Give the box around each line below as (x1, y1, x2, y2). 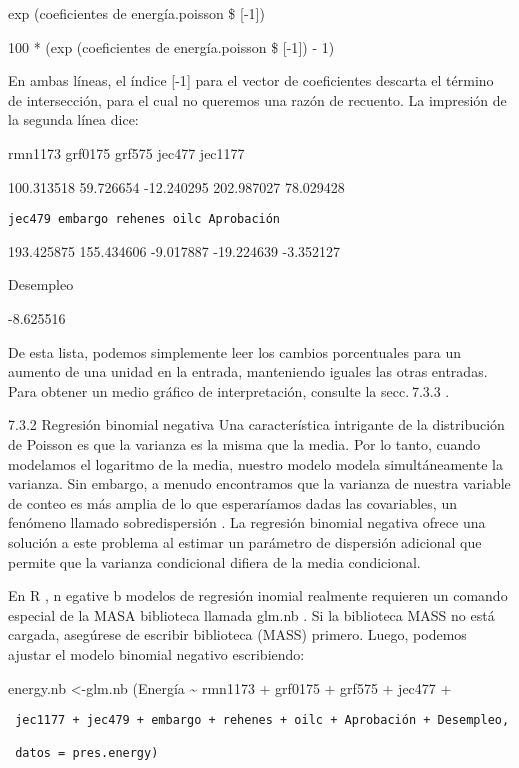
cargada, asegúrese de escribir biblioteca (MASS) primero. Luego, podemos (8, 624, 467, 645)
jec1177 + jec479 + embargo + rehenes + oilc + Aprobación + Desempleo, (15, 713, 510, 728)
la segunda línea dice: (8, 109, 139, 130)
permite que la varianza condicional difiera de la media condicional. (8, 551, 421, 572)
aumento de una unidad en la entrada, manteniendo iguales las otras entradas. (8, 361, 488, 382)
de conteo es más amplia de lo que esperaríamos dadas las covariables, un (8, 492, 457, 513)
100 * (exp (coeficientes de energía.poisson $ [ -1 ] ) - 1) (8, 36, 335, 57)
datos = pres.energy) (15, 746, 159, 761)
